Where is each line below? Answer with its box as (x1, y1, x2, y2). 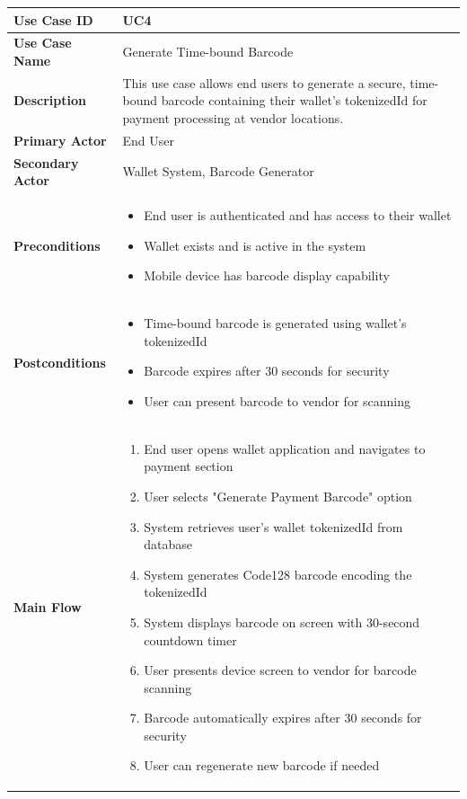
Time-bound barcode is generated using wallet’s (144, 314, 407, 333)
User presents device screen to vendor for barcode (144, 661, 417, 679)
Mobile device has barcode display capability (144, 266, 390, 285)
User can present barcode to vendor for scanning (144, 391, 411, 410)
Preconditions (13, 235, 101, 254)
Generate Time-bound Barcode (122, 42, 294, 61)
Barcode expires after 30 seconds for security (144, 361, 390, 380)
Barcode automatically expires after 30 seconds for (144, 708, 422, 727)
